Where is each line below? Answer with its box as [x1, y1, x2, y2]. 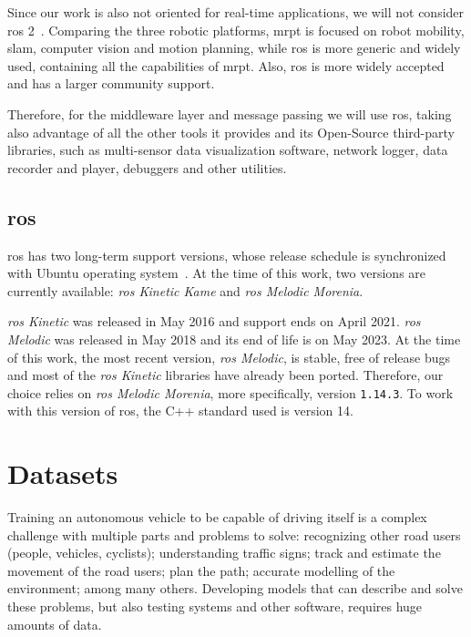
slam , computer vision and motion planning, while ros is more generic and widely [7, 38, 461, 57]
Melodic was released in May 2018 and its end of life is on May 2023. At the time [7, 329, 461, 348]
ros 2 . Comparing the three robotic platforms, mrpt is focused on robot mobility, [7, 20, 465, 39]
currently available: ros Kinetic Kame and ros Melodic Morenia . [7, 281, 363, 300]
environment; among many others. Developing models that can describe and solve [7, 579, 463, 598]
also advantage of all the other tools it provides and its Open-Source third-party [7, 122, 455, 141]
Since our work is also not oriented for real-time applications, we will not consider [7, 3, 465, 21]
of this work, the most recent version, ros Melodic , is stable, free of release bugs [7, 347, 451, 366]
